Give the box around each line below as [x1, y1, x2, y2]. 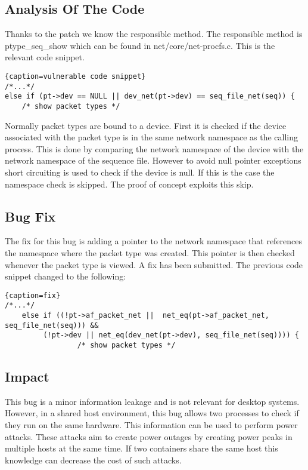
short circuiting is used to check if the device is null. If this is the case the [5, 165, 275, 178]
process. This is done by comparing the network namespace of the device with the [5, 142, 304, 155]
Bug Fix [5, 207, 56, 225]
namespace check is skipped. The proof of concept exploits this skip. [5, 177, 254, 190]
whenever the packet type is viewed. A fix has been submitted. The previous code [5, 258, 303, 271]
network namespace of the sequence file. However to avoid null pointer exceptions [5, 154, 301, 167]
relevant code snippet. [5, 51, 85, 63]
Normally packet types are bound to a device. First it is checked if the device [5, 119, 287, 131]
